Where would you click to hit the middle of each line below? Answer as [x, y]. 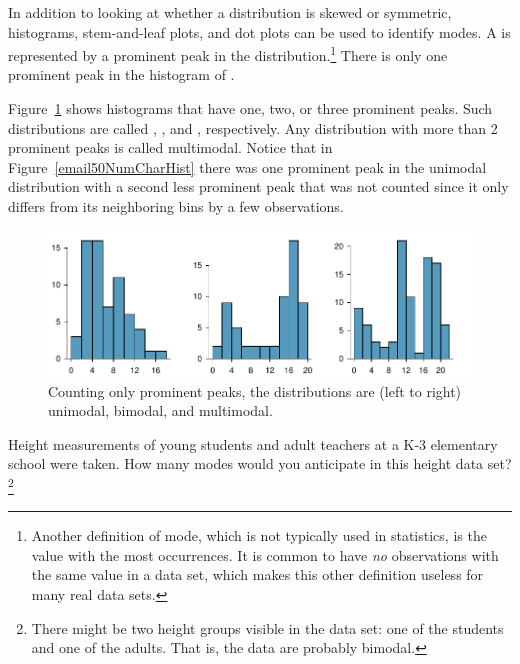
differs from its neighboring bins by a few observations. [176, 206]
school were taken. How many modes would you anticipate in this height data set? [260, 463]
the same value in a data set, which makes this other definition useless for [257, 574]
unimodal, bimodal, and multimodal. [160, 410]
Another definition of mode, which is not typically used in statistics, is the [259, 535]
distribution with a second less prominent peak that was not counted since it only [258, 186]
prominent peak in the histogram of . [121, 74]
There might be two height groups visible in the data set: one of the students [267, 627]
